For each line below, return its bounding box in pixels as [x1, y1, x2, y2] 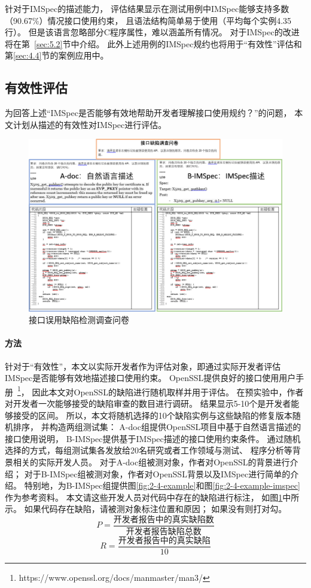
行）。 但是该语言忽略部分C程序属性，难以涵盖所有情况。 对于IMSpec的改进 [5, 26, 300, 38]
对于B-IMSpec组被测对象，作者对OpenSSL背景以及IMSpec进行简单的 [24, 467, 291, 480]
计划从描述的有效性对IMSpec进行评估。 [13, 118, 167, 130]
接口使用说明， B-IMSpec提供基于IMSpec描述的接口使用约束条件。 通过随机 [5, 432, 301, 444]
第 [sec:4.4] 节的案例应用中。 [5, 49, 109, 62]
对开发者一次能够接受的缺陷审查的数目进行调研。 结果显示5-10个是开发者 [5, 397, 291, 409]
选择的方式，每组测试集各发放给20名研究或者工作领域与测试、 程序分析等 [5, 444, 292, 456]
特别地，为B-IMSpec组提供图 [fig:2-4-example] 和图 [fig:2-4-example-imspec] [24, 479, 300, 492]
